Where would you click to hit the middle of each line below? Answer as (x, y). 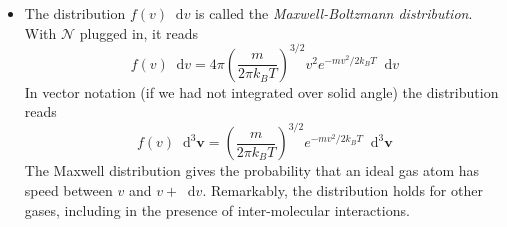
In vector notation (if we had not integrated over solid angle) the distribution (261, 91)
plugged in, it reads (139, 32)
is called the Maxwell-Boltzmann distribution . (334, 13)
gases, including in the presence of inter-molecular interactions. (217, 209)
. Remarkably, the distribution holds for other (342, 189)
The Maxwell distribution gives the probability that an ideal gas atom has (252, 170)
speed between (68, 189)
